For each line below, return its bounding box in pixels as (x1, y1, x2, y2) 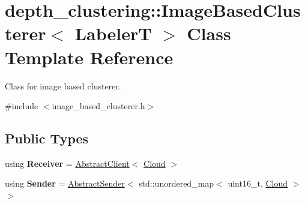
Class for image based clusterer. (5, 79, 121, 92)
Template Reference (5, 44, 174, 69)
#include (5, 100, 38, 112)
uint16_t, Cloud (228, 177, 288, 190)
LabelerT (74, 21, 152, 46)
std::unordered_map (139, 177, 214, 190)
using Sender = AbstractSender (5, 177, 125, 190)
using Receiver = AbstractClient (5, 157, 130, 169)
